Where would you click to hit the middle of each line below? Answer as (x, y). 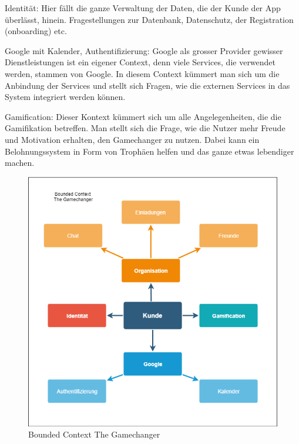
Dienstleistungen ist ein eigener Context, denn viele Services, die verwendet (140, 62)
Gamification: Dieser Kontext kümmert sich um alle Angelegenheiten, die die (143, 116)
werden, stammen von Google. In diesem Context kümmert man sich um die (142, 73)
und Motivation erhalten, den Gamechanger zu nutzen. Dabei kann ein (132, 139)
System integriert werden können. (65, 97)
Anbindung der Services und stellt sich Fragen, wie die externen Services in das (147, 85)
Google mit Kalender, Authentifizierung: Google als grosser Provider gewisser (144, 50)
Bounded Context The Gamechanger (94, 434)
